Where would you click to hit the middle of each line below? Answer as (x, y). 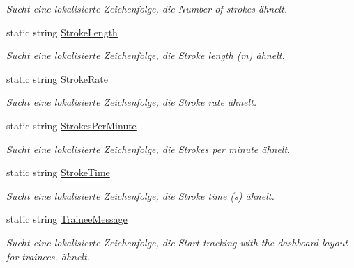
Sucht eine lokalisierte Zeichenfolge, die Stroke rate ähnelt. (132, 102)
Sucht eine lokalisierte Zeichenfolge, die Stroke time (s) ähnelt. (140, 195)
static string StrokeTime (58, 172)
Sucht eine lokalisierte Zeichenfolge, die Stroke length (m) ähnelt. (146, 55)
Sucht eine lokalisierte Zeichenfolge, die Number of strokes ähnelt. (147, 8)
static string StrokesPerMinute (71, 125)
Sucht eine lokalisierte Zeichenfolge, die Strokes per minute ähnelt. (148, 149)
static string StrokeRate (57, 78)
